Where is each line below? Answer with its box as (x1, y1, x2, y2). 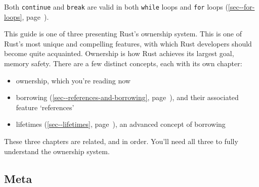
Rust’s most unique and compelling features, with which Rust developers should (4, 38, 252, 49)
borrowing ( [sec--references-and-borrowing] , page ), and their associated (16, 92, 239, 103)
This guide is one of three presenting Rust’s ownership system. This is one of (4, 28, 242, 39)
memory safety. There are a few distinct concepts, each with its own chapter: (4, 58, 242, 69)
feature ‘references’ (16, 102, 74, 112)
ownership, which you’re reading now (16, 75, 131, 85)
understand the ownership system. (4, 146, 110, 156)
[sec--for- (228, 2, 255, 12)
